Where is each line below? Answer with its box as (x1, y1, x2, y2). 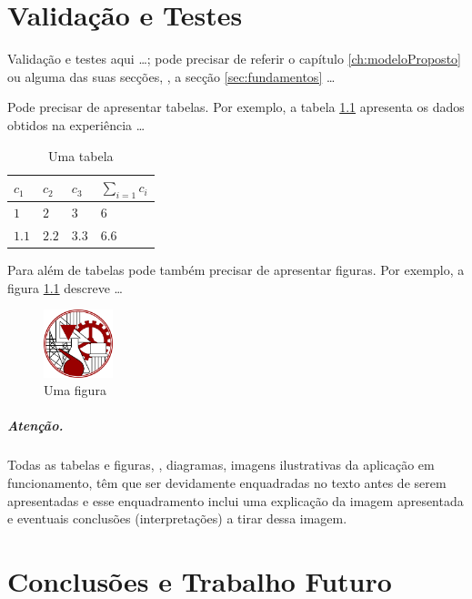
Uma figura (44, 381, 106, 400)
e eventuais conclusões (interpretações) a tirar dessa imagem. (7, 509, 347, 528)
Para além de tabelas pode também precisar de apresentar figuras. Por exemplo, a (7, 260, 465, 279)
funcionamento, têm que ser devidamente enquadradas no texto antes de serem (7, 472, 447, 492)
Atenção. (7, 416, 64, 435)
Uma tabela (48, 146, 114, 165)
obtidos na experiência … (7, 115, 146, 134)
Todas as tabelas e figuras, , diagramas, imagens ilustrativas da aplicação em (7, 455, 435, 474)
